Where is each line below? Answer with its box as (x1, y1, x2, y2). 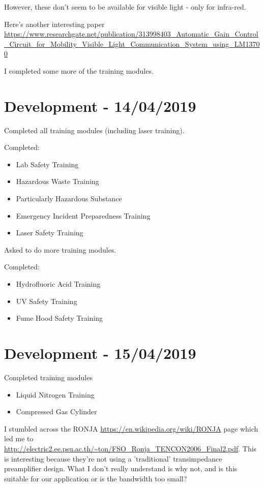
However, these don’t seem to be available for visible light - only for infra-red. (4, 2, 246, 12)
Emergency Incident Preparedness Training (16, 210, 151, 221)
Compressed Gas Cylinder (16, 406, 97, 417)
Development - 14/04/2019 (4, 95, 196, 116)
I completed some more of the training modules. (4, 65, 154, 76)
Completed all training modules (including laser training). (4, 125, 185, 135)
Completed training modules (4, 372, 93, 382)
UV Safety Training (16, 295, 77, 306)
